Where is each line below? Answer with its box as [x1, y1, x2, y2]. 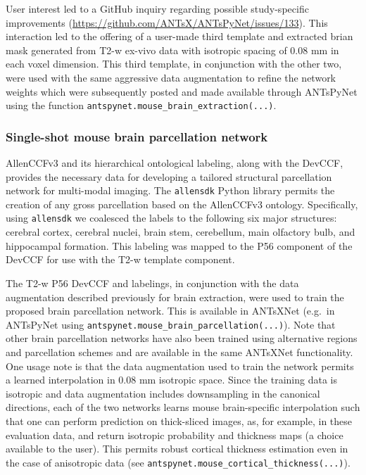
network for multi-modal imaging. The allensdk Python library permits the [6, 183, 335, 198]
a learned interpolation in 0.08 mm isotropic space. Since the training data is [6, 372, 337, 387]
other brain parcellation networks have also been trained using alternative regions [6, 331, 358, 346]
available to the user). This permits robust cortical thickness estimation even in [6, 441, 348, 456]
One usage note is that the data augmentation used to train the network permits [6, 358, 354, 373]
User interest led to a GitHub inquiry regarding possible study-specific [6, 1, 309, 15]
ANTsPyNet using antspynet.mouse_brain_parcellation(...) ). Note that [6, 317, 336, 331]
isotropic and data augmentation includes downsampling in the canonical [6, 386, 320, 400]
